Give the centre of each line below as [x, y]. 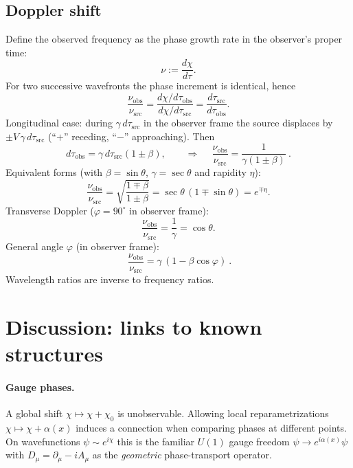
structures [54, 354]
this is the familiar [156, 441]
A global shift [34, 413]
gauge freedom [259, 441]
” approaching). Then [169, 136]
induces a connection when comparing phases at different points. [211, 428]
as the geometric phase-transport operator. [182, 455]
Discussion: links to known [134, 327]
